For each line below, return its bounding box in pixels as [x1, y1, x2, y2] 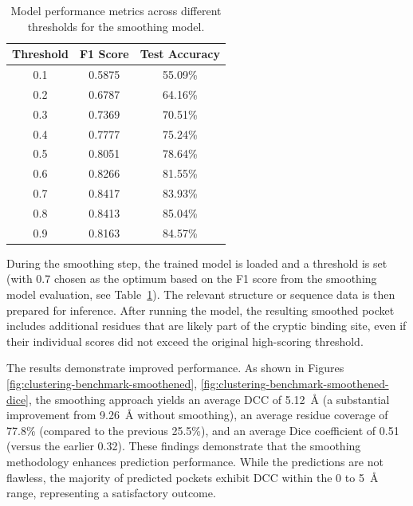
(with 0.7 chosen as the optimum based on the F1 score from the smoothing [6, 270, 377, 287]
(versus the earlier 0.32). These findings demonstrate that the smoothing [6, 437, 361, 454]
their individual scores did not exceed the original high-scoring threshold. [6, 332, 364, 349]
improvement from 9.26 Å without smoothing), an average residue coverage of [6, 406, 388, 423]
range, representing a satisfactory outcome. [6, 484, 216, 501]
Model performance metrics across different [10, 2, 222, 18]
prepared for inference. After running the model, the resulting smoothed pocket [6, 301, 395, 318]
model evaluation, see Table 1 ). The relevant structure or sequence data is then [6, 286, 395, 303]
